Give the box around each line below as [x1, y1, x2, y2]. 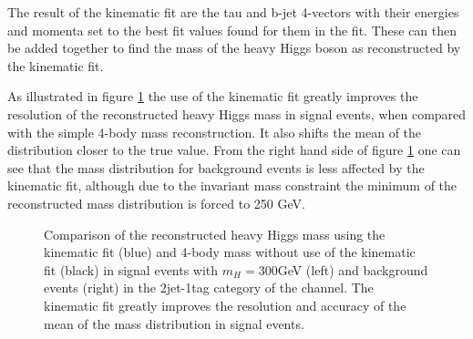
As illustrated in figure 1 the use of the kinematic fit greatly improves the [7, 87, 418, 106]
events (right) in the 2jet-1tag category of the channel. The [44, 278, 374, 297]
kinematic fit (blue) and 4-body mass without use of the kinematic [44, 242, 416, 262]
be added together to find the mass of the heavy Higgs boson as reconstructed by [7, 38, 461, 57]
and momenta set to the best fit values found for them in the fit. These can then [7, 20, 458, 39]
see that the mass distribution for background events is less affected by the [7, 158, 425, 177]
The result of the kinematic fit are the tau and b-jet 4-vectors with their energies [7, 3, 459, 21]
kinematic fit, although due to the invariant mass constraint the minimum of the [7, 176, 458, 195]
